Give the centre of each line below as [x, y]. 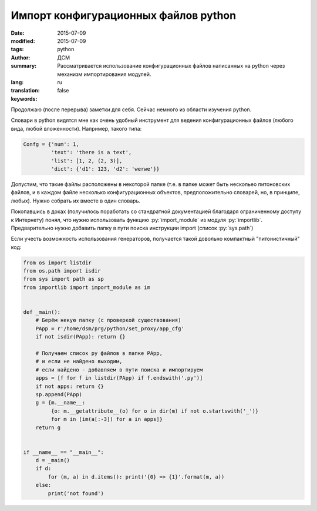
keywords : [24, 99]
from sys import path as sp [63, 279]
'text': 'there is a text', [91, 152]
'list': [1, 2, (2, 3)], [87, 161]
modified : [23, 41]
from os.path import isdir [62, 271]
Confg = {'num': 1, [51, 144]
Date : [18, 33]
